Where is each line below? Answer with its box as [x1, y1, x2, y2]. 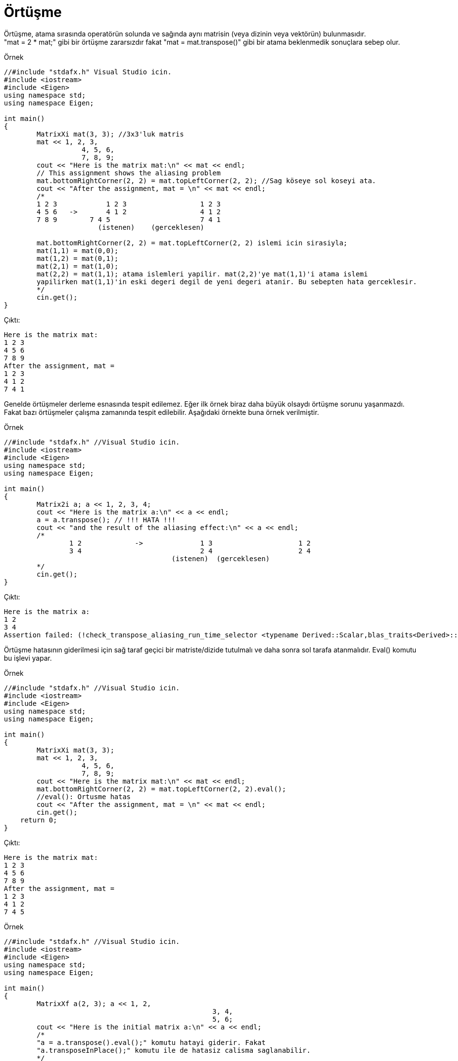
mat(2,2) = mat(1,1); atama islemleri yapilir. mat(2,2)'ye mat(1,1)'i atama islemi [36, 270, 368, 278]
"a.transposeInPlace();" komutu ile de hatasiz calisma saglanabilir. [36, 1046, 311, 1054]
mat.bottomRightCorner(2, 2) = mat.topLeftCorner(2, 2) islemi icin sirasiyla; [36, 239, 348, 247]
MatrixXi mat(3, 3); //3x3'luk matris [36, 130, 184, 138]
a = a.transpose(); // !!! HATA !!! [36, 515, 176, 524]
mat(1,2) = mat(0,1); [36, 254, 119, 262]
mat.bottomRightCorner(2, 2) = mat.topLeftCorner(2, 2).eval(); [36, 785, 286, 793]
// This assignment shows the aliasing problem [36, 169, 221, 177]
